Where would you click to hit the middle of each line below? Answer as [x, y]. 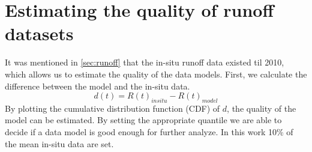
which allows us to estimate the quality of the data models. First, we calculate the [156, 74]
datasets [39, 33]
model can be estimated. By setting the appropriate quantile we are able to [143, 120]
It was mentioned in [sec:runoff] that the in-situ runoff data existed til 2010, [145, 62]
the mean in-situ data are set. [59, 143]
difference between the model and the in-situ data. [97, 86]
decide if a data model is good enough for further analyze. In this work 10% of [149, 132]
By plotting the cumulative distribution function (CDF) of [112, 108]
